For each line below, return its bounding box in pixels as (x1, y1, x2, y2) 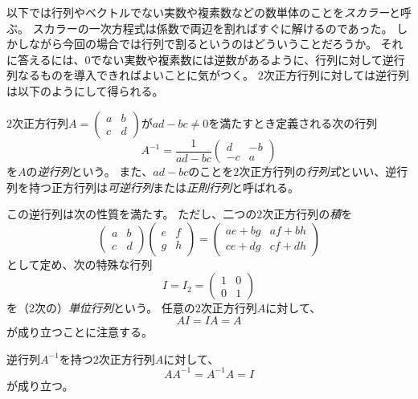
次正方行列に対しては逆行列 (263, 67, 409, 83)
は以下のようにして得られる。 (6, 82, 164, 99)
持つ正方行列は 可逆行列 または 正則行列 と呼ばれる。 (28, 178, 299, 195)
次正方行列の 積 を (262, 206, 353, 222)
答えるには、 (17, 51, 85, 67)
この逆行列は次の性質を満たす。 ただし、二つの (6, 206, 257, 222)
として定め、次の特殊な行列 (6, 255, 153, 272)
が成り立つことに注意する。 (6, 324, 153, 340)
